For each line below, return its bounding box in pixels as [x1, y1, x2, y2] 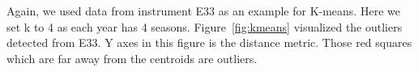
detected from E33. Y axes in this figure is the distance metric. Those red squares [6, 34, 412, 51]
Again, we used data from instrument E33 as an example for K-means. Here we [6, 2, 400, 19]
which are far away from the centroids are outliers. [6, 49, 258, 66]
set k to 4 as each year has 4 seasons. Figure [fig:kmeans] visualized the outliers [6, 18, 403, 35]
